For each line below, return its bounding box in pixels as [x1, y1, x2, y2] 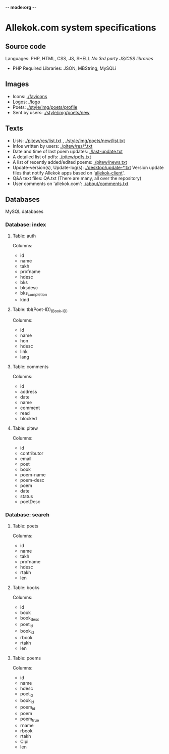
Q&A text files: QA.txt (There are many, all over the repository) [12, 175, 142, 181]
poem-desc [20, 477, 44, 483]
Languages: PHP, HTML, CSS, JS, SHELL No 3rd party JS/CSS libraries [5, 56, 154, 61]
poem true [20, 716, 39, 723]
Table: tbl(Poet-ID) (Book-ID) [12, 306, 68, 314]
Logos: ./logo [12, 99, 40, 105]
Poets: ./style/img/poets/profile [12, 104, 78, 110]
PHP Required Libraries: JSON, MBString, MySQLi [12, 65, 117, 71]
